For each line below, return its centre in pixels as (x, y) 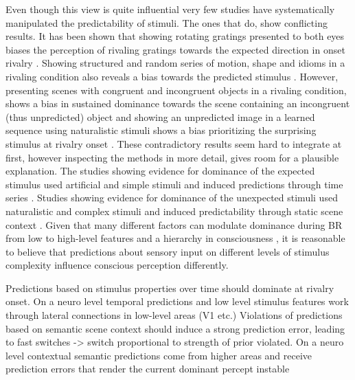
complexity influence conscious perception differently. (117, 265)
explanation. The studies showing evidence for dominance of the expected (160, 171)
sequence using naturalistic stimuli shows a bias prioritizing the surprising (161, 130)
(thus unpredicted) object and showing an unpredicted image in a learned (160, 116)
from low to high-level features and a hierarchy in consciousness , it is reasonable (175, 238)
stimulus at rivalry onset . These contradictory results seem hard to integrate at (174, 143)
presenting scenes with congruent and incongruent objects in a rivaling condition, (176, 90)
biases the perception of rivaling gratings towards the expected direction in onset (175, 49)
